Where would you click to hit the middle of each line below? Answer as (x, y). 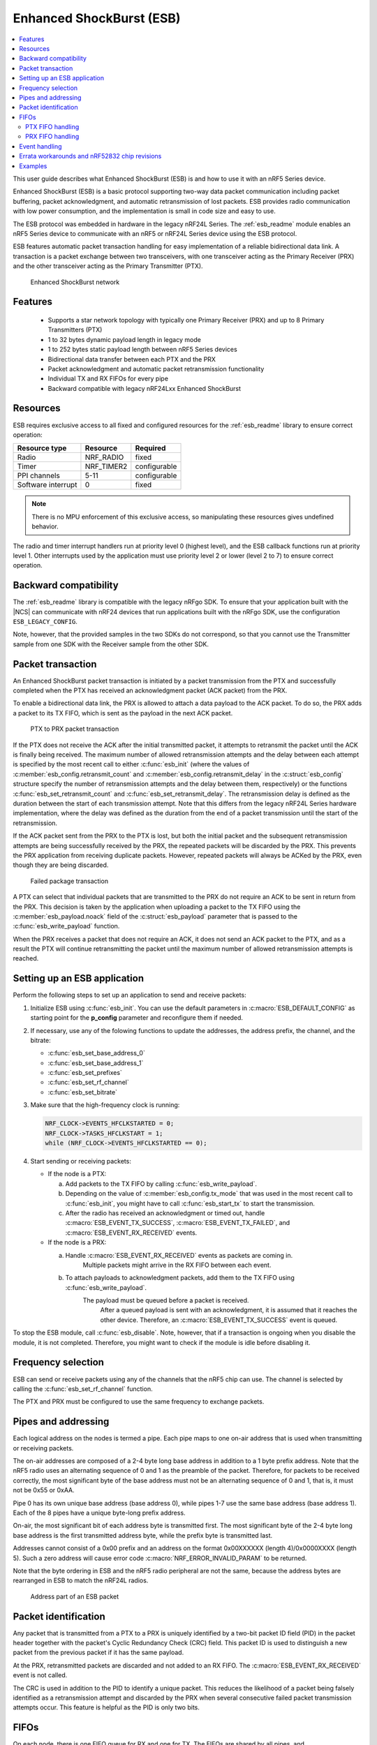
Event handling (40, 146)
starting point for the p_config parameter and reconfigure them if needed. (137, 1018)
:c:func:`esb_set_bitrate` (83, 1092)
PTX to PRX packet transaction (75, 729)
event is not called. (40, 1675)
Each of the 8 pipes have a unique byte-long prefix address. (99, 1513)
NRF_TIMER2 (106, 466)
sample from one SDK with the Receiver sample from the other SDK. (111, 644)
